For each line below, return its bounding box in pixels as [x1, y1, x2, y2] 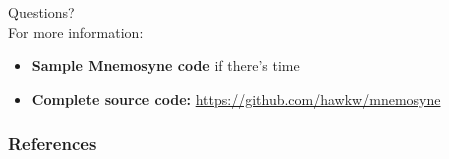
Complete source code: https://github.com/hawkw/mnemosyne [31, 88, 441, 109]
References [8, 131, 97, 156]
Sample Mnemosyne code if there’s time [31, 55, 300, 76]
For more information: [8, 21, 144, 42]
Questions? [8, 2, 75, 22]
